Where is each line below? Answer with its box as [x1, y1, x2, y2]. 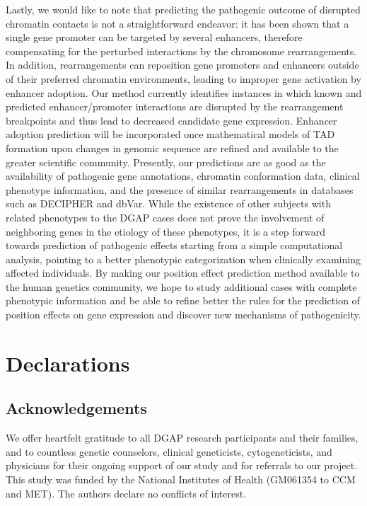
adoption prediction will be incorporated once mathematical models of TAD [6, 127, 335, 142]
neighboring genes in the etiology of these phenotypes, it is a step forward [6, 224, 326, 238]
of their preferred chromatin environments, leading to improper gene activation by [6, 71, 361, 86]
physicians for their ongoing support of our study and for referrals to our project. [6, 458, 358, 473]
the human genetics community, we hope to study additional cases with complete [6, 279, 357, 294]
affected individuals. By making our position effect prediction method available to [6, 265, 360, 280]
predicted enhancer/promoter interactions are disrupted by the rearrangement [6, 99, 344, 114]
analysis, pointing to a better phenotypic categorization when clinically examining [6, 251, 361, 266]
